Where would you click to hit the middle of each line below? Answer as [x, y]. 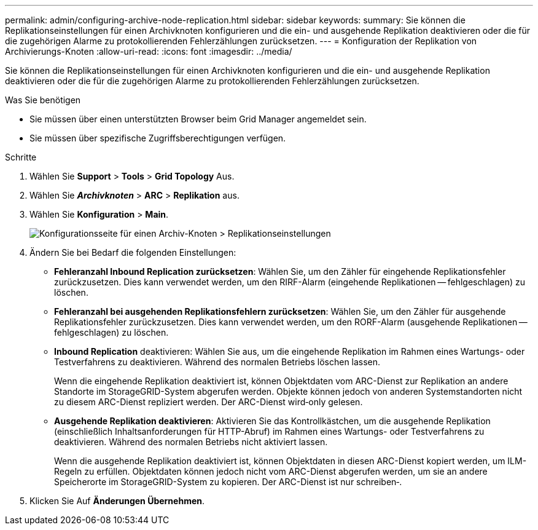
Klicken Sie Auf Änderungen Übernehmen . [117, 501]
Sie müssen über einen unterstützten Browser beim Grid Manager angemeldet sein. [198, 119]
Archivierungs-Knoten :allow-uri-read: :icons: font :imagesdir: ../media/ [149, 51]
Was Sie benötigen [43, 100]
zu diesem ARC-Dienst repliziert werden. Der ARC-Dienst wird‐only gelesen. [209, 402]
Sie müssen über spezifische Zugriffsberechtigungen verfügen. [158, 138]
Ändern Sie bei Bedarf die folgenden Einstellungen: [133, 252]
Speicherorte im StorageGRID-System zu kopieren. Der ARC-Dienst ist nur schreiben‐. [228, 482]
